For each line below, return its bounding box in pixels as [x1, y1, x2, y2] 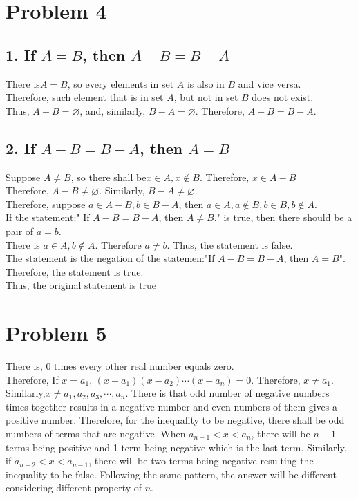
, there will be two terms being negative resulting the [88, 453, 314, 468]
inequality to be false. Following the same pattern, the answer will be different [6, 467, 337, 481]
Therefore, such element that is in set [6, 90, 164, 104]
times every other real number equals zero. [54, 359, 234, 373]
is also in [187, 76, 225, 91]
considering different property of [6, 480, 142, 495]
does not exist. [252, 90, 314, 104]
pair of [6, 223, 34, 238]
